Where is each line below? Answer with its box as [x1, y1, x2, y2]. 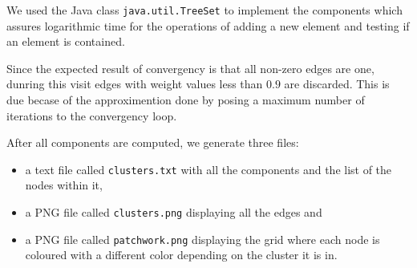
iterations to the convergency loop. [6, 107, 177, 124]
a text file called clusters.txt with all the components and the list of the [25, 160, 392, 177]
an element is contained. [6, 33, 125, 50]
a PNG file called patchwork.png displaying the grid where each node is [25, 230, 380, 247]
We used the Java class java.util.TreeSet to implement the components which [6, 2, 403, 18]
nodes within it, [25, 177, 103, 193]
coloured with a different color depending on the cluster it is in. [25, 246, 338, 263]
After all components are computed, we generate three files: [6, 134, 299, 151]
